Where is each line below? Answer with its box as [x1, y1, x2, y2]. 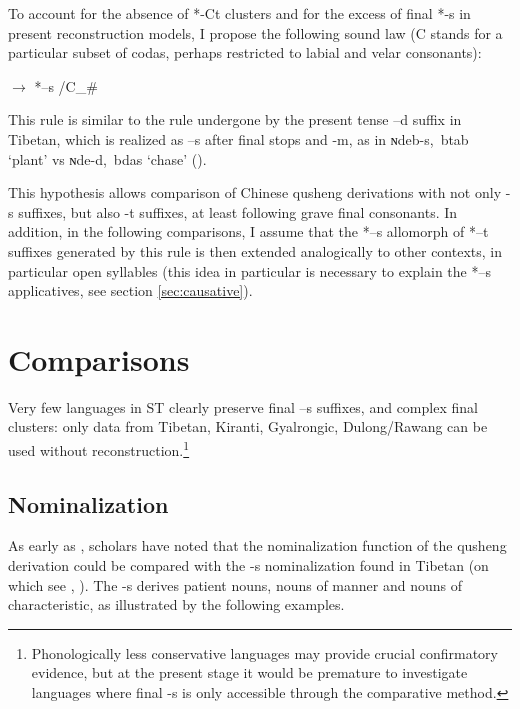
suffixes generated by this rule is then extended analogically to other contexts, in [8, 240, 502, 261]
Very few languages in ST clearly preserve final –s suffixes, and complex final [8, 396, 478, 417]
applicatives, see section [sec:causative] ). [8, 280, 253, 301]
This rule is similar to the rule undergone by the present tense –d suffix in [8, 109, 462, 130]
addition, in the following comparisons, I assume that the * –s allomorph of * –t [8, 221, 489, 242]
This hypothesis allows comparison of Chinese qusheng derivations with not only [8, 182, 502, 203]
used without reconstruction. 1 [8, 437, 190, 460]
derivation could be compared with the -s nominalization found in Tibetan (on [8, 555, 489, 576]
